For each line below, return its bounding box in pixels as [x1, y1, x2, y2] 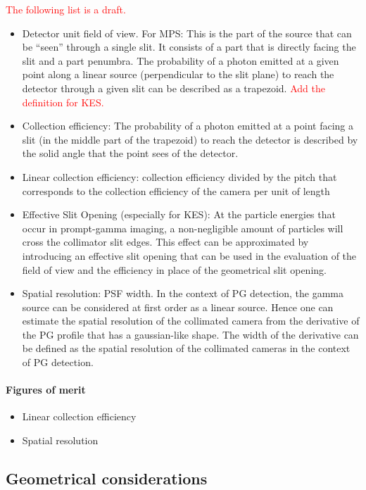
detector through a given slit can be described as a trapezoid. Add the [22, 80, 325, 95]
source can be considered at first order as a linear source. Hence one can [22, 299, 334, 314]
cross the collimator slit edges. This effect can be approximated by [22, 234, 309, 249]
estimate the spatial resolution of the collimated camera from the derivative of [22, 313, 360, 328]
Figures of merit [6, 382, 86, 397]
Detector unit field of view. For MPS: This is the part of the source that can [22, 25, 352, 40]
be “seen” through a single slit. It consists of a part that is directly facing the [22, 39, 356, 54]
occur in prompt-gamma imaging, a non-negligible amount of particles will [22, 220, 343, 235]
